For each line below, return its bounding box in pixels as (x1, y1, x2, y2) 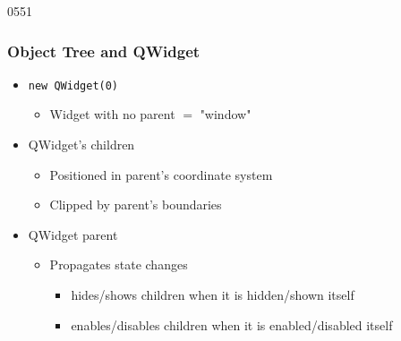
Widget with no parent (49, 105, 175, 124)
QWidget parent (28, 225, 118, 243)
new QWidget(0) (28, 79, 119, 92)
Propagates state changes (49, 255, 188, 274)
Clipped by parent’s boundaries (49, 195, 222, 214)
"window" (200, 105, 252, 124)
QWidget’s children (28, 135, 135, 154)
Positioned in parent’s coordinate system (49, 165, 273, 183)
